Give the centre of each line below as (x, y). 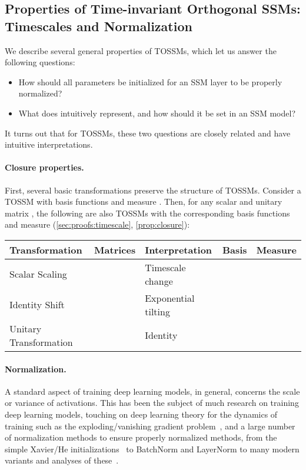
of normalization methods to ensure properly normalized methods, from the (141, 437)
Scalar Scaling (38, 274)
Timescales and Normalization (99, 26)
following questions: (40, 62)
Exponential (170, 298)
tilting (157, 311)
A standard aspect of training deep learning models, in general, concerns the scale (152, 391)
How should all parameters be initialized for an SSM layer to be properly (150, 81)
